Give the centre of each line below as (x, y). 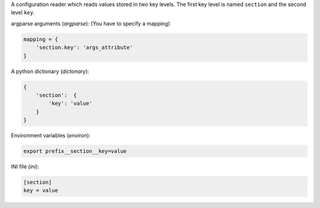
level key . (23, 12)
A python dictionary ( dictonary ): (50, 71)
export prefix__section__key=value (75, 151)
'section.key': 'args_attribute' (84, 48)
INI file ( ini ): (25, 167)
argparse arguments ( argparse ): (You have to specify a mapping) (90, 23)
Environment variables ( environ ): (51, 136)
